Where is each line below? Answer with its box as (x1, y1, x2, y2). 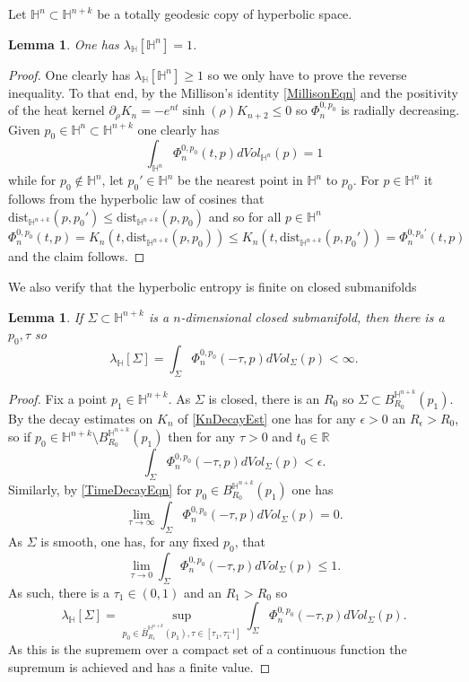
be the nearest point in (178, 170, 303, 189)
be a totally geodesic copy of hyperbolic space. (97, 4, 352, 22)
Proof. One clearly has (8, 65, 131, 83)
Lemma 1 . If (8, 307, 83, 326)
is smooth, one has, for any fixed (40, 532, 220, 551)
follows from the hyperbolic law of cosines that (8, 189, 265, 208)
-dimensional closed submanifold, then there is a (180, 307, 445, 326)
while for (8, 170, 56, 189)
